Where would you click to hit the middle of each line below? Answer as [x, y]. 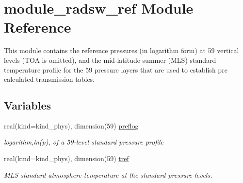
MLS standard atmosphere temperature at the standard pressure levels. [108, 174]
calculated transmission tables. [49, 79]
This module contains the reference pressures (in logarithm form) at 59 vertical [121, 50]
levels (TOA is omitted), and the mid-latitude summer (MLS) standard [110, 60]
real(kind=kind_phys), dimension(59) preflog [71, 125]
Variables [28, 105]
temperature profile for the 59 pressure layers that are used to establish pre [116, 69]
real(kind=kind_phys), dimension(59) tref [66, 158]
